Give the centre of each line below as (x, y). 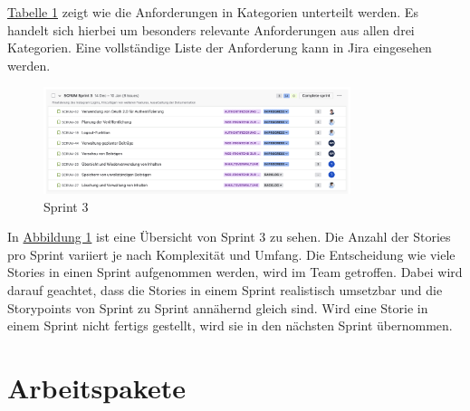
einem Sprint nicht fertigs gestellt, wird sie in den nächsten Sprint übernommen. (230, 325)
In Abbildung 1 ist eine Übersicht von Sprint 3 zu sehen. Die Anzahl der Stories (229, 237)
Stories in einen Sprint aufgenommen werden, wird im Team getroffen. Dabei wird (235, 272)
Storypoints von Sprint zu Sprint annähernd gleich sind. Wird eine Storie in (218, 307)
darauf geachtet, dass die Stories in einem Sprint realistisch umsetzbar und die (225, 289)
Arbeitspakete (96, 387)
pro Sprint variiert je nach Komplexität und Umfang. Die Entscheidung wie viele (231, 254)
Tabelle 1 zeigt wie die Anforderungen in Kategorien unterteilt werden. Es (213, 12)
